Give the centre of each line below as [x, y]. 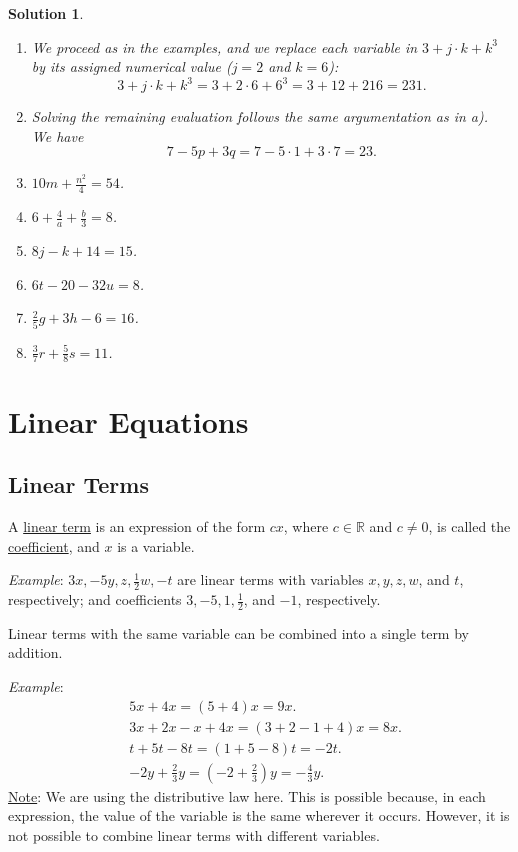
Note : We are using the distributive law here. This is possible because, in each [247, 795]
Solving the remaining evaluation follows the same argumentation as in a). [260, 116]
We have [57, 135]
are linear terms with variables [270, 579]
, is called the [469, 526]
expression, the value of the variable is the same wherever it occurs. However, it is [259, 815]
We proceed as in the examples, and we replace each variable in [224, 46]
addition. [35, 652]
